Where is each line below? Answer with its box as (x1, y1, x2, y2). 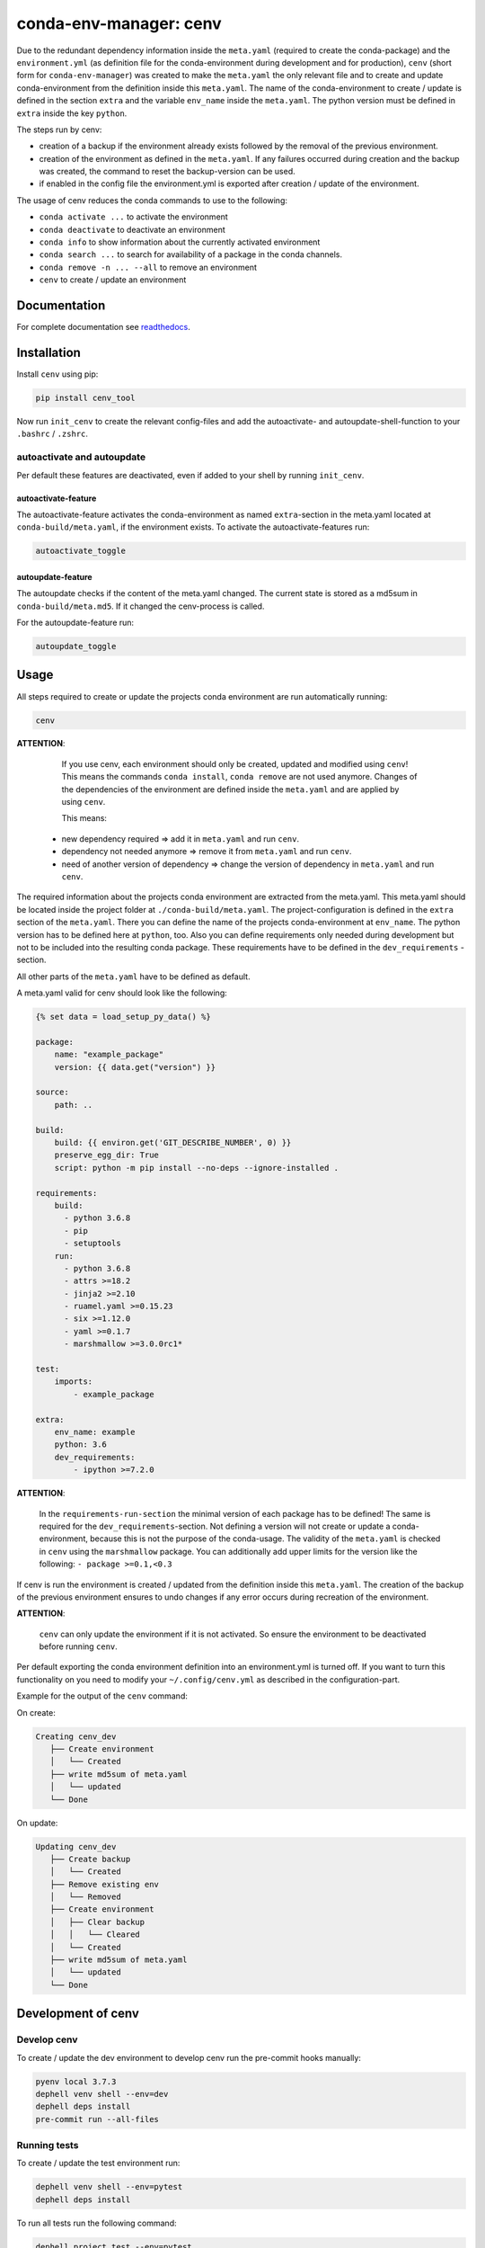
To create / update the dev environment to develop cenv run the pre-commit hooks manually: (16, 2052, 361, 2063)
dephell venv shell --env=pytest (35, 2181, 183, 2192)
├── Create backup (49, 1853, 131, 1864)
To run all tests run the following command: (16, 2217, 177, 2228)
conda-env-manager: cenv (16, 13, 222, 33)
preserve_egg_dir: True (54, 1150, 159, 1160)
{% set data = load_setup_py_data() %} (35, 1012, 211, 1022)
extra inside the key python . (16, 108, 128, 119)
